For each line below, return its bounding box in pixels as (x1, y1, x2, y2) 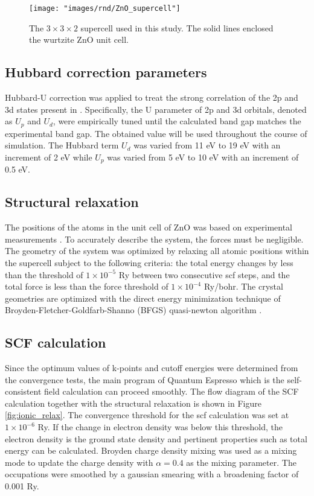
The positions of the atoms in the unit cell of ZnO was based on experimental (5, 221, 293, 234)
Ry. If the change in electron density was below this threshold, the (37, 421, 283, 433)
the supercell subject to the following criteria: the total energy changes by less (5, 256, 293, 269)
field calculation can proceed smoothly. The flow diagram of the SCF (44, 385, 299, 398)
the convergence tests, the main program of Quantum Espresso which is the (5, 373, 284, 386)
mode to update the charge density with (5, 456, 153, 468)
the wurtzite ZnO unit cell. (29, 33, 129, 46)
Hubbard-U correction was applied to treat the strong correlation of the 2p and (5, 91, 298, 104)
